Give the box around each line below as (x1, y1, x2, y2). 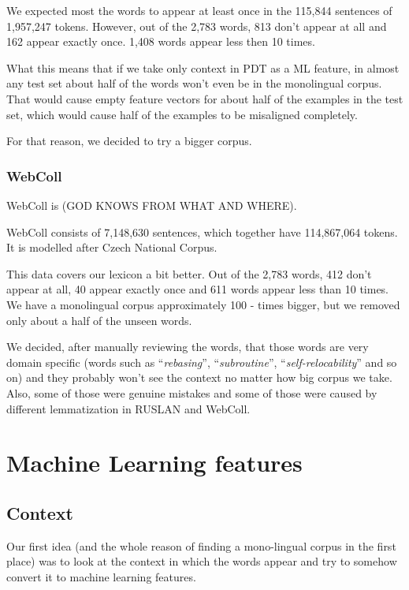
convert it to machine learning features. (6, 568, 196, 584)
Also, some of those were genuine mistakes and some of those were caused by (6, 384, 377, 401)
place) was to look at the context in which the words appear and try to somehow (6, 553, 397, 569)
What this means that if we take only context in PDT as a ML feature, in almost (6, 59, 400, 76)
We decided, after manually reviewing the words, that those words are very (6, 338, 369, 355)
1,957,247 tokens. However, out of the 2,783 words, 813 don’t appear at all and (6, 17, 387, 34)
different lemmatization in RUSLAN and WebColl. (6, 400, 251, 416)
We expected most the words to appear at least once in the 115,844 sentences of (6, 2, 392, 18)
